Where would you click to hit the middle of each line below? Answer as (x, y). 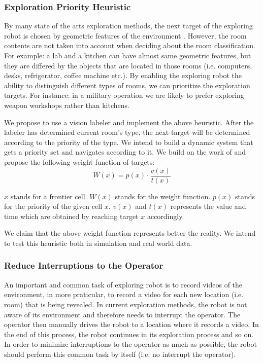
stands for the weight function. (163, 196)
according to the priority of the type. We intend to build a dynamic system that (129, 142)
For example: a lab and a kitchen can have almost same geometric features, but (128, 55)
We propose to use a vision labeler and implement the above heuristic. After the (129, 122)
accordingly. (166, 216)
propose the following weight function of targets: (79, 161)
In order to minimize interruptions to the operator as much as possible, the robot (131, 344)
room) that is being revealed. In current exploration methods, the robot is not (126, 304)
